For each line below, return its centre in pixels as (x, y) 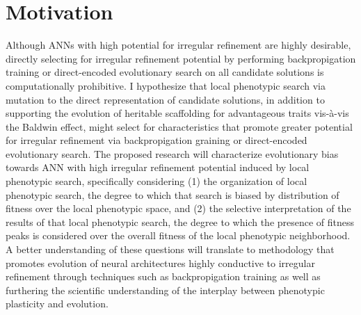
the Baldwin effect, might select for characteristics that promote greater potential (179, 126)
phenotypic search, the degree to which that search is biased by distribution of (173, 194)
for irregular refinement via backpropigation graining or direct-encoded (157, 140)
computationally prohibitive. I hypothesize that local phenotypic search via (166, 85)
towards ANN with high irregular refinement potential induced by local (158, 167)
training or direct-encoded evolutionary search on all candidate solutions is (165, 72)
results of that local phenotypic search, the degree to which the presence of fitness (180, 221)
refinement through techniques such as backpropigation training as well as (163, 276)
